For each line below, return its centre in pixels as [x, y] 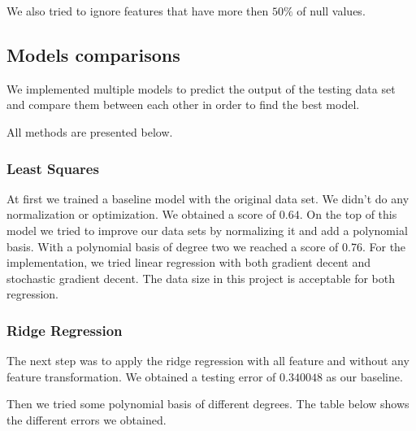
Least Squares [53, 168]
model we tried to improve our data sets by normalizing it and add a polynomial [207, 230]
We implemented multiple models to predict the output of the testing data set [201, 88]
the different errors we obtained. [87, 419]
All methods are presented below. [90, 131]
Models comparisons [93, 54]
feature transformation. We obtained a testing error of [141, 376]
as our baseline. [364, 376]
